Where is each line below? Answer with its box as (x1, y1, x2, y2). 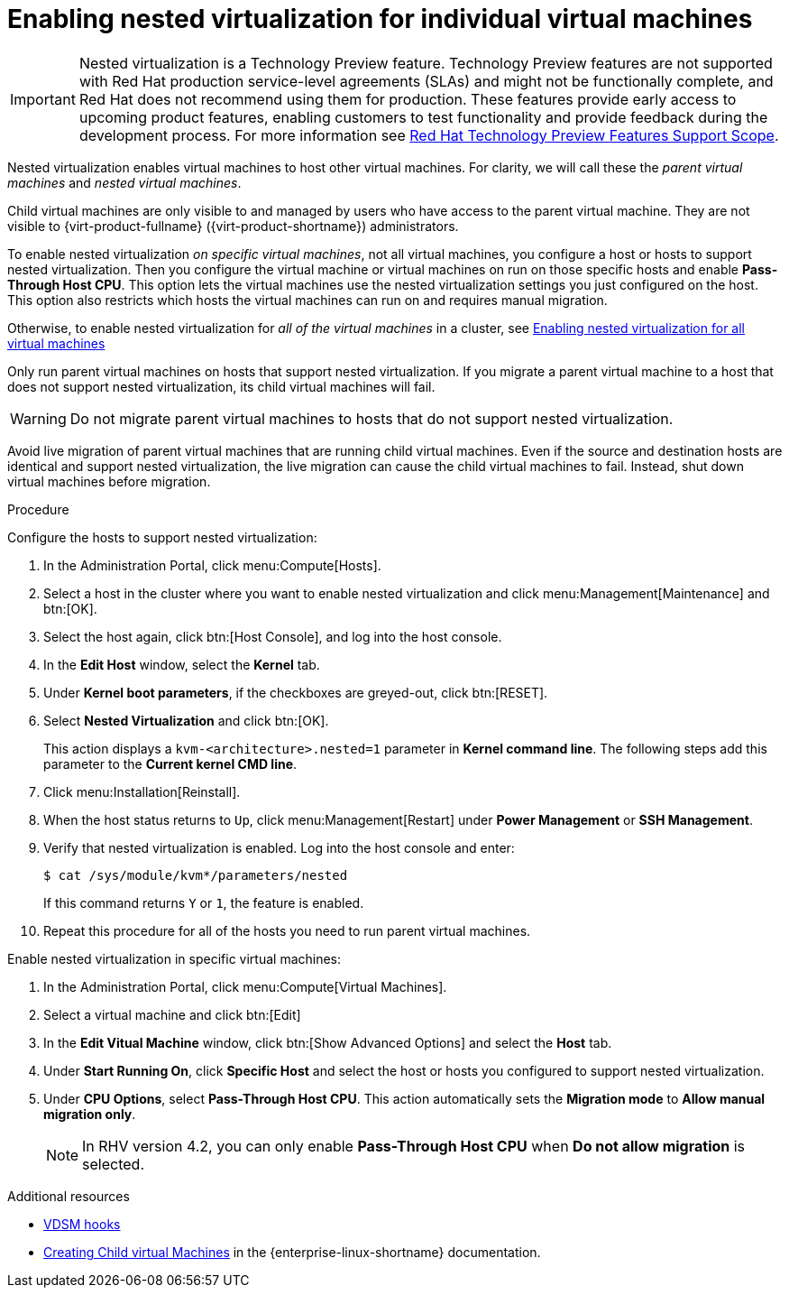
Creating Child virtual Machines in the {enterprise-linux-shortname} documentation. (43, 1244, 541, 1260)
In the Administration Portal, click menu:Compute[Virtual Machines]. (43, 978, 447, 994)
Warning (10, 409, 67, 428)
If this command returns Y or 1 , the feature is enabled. (43, 894, 364, 911)
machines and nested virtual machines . (7, 174, 242, 190)
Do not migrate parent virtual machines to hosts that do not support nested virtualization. (69, 409, 674, 428)
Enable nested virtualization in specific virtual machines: (7, 950, 342, 967)
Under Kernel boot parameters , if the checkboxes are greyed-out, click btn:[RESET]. (43, 684, 548, 700)
